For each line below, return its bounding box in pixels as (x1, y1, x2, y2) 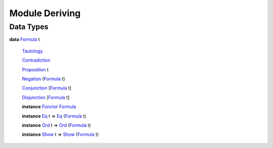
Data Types (9, 22, 49, 31)
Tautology (22, 48, 43, 54)
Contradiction (22, 57, 51, 63)
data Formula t (9, 36, 40, 42)
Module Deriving (9, 8, 81, 19)
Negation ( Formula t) (22, 76, 65, 82)
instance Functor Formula (22, 104, 76, 110)
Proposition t (22, 66, 49, 73)
